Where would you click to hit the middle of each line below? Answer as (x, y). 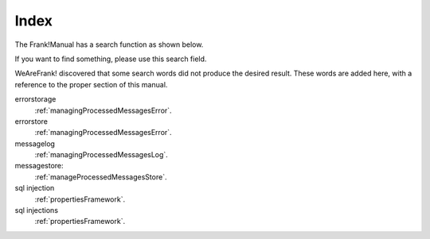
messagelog (35, 144)
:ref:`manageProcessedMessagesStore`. (101, 177)
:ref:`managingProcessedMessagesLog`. (102, 155)
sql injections (37, 210)
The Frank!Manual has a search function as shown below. (109, 44)
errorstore (31, 121)
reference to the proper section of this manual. (91, 84)
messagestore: (39, 166)
